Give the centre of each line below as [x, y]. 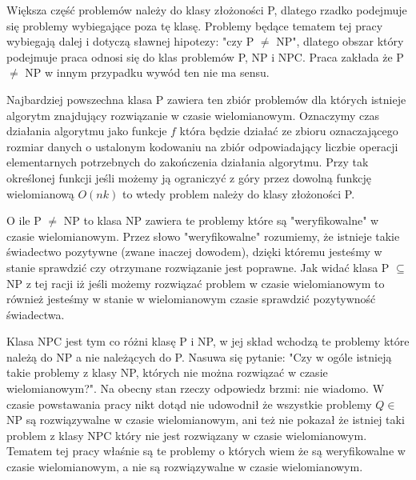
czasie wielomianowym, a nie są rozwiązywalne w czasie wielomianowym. [185, 467]
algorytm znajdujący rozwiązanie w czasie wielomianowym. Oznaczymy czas [193, 115]
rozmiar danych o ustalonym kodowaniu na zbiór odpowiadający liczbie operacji [202, 146]
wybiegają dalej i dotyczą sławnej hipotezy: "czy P [130, 41]
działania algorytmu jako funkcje [87, 131]
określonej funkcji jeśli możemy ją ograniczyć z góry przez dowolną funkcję [189, 177]
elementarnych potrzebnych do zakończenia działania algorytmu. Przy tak [188, 162]
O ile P [24, 220]
